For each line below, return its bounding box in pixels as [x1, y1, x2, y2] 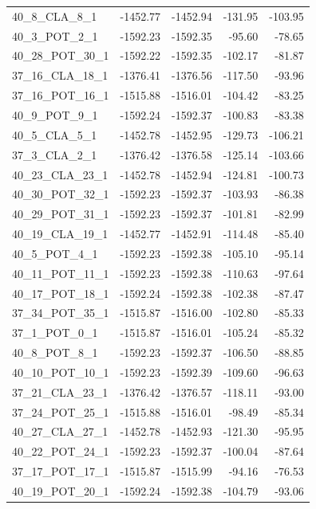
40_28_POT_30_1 [12, 47, 109, 64]
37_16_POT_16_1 [12, 87, 109, 104]
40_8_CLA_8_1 [12, 7, 97, 24]
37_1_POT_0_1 [12, 324, 98, 341]
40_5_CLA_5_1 [12, 126, 97, 143]
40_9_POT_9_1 [12, 106, 98, 123]
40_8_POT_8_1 [12, 344, 98, 361]
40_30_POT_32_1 [12, 186, 109, 202]
